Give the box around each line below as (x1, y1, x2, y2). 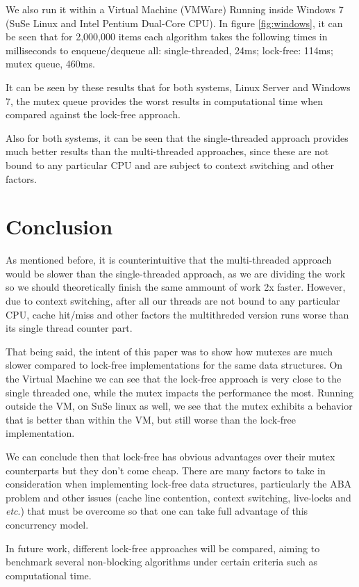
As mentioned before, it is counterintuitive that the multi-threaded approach (6, 252, 332, 267)
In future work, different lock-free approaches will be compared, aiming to (6, 540, 320, 555)
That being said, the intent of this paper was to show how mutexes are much (6, 344, 333, 358)
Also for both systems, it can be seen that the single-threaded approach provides (6, 130, 349, 145)
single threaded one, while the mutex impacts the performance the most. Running (6, 385, 354, 399)
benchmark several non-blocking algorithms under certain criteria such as (6, 554, 317, 569)
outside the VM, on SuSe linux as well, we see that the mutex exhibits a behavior (6, 399, 353, 413)
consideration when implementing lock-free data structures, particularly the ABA (6, 476, 352, 491)
